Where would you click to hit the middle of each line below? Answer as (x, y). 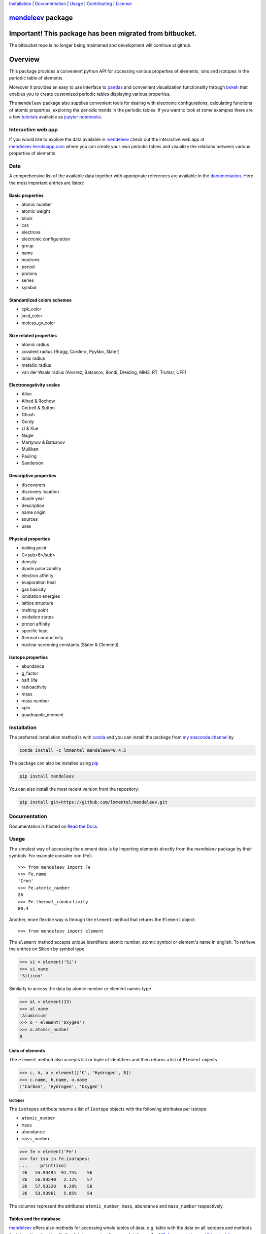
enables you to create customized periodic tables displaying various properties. (90, 94)
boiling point (34, 548)
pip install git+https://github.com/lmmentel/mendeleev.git (94, 802)
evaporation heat (39, 582)
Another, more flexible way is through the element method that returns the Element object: (102, 920)
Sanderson (33, 463)
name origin (33, 512)
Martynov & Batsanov (43, 442)
